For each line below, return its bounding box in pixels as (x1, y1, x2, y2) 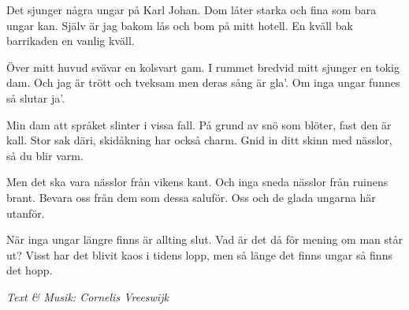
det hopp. (6, 262, 53, 278)
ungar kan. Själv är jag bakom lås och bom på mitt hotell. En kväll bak (6, 17, 353, 33)
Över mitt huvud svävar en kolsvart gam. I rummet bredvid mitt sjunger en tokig (6, 58, 400, 75)
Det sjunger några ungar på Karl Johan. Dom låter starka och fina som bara (6, 2, 377, 17)
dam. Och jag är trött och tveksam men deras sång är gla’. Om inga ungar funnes (6, 74, 400, 91)
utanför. (6, 204, 45, 221)
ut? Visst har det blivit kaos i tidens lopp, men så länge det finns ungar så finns (6, 246, 392, 263)
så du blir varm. (6, 147, 84, 163)
